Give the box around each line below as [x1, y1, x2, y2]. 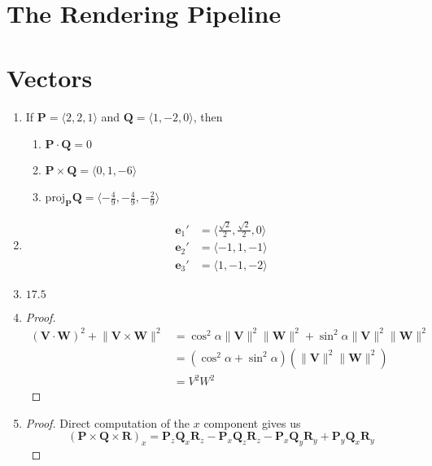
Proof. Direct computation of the [25, 414, 190, 431]
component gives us [203, 414, 301, 431]
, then [193, 108, 223, 125]
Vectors [7, 60, 93, 94]
